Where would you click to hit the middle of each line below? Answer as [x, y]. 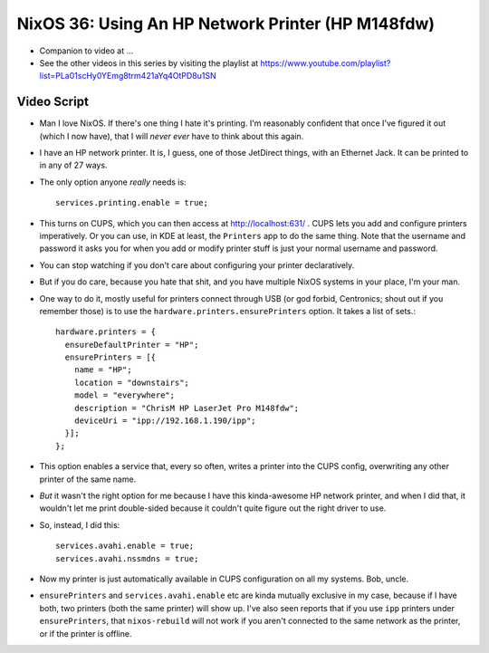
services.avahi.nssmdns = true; [127, 558]
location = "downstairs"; [132, 382]
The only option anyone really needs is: [113, 182]
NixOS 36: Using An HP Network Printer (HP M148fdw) [225, 24]
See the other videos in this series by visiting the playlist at [149, 62]
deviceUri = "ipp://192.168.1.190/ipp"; [165, 421]
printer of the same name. [88, 479]
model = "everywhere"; [125, 395]
